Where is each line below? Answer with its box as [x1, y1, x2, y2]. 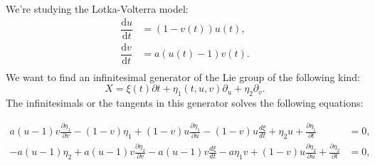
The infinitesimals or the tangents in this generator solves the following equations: [6, 95, 364, 110]
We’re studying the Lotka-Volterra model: [6, 1, 189, 16]
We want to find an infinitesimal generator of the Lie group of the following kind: [6, 69, 360, 84]
